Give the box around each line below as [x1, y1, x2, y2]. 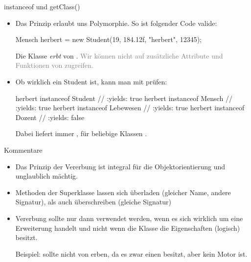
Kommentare [4, 144, 43, 155]
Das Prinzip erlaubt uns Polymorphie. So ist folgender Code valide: [15, 18, 217, 28]
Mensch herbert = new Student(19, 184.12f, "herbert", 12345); [15, 34, 202, 44]
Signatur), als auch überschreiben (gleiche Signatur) [15, 197, 171, 207]
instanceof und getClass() [4, 1, 80, 11]
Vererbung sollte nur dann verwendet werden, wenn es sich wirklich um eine [15, 213, 243, 223]
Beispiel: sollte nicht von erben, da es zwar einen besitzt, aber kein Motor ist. [15, 248, 248, 259]
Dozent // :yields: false [15, 112, 85, 122]
